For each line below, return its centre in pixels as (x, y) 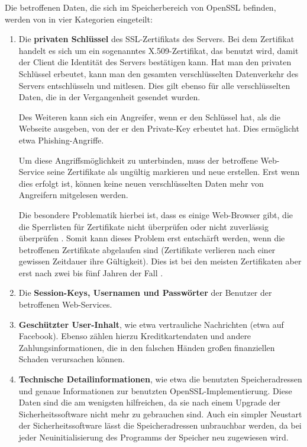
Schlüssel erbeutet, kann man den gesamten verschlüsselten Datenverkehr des (159, 73)
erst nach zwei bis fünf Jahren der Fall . (91, 272)
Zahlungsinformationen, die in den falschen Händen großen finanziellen (147, 347)
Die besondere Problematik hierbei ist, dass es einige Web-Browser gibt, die (156, 214)
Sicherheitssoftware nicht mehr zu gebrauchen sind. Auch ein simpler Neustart (160, 414)
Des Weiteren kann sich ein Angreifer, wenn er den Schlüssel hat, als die (149, 116)
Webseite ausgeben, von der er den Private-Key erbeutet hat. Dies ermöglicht (159, 128)
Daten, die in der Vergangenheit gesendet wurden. (109, 97)
